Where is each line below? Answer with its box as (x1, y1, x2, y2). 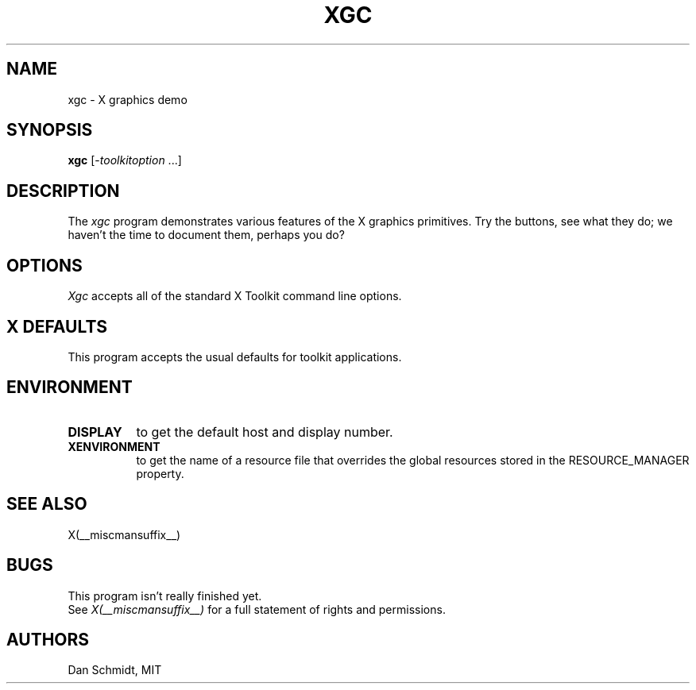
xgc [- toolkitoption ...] (68, 153, 182, 168)
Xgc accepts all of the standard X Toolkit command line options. (68, 289, 402, 303)
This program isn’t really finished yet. (68, 588, 262, 603)
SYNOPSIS (6, 120, 93, 141)
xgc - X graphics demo (68, 92, 188, 106)
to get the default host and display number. (136, 423, 393, 440)
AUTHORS (6, 629, 90, 650)
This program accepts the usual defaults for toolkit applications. (68, 349, 402, 364)
